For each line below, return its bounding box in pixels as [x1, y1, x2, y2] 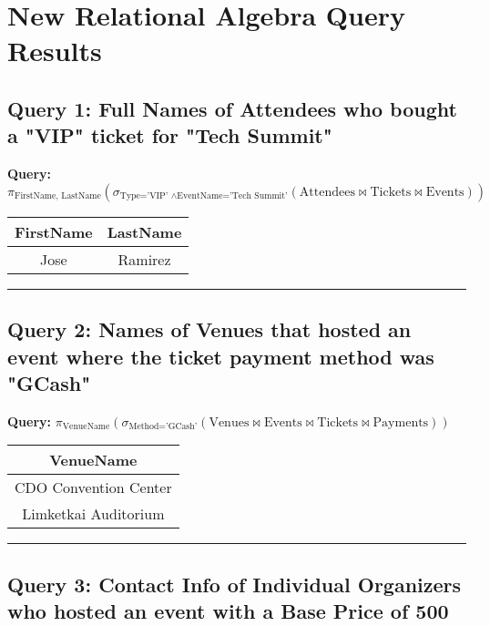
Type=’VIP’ [119, 191, 168, 201]
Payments [373, 416, 429, 429]
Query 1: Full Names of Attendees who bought [7, 94, 457, 122]
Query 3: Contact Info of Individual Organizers [7, 570, 462, 598]
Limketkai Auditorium [22, 503, 165, 525]
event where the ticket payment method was [7, 342, 434, 370]
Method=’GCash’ [128, 422, 198, 432]
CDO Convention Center [15, 477, 172, 498]
